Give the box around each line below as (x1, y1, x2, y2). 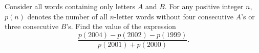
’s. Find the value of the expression (66, 21, 176, 32)
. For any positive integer (164, 1, 244, 11)
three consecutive (5, 21, 59, 32)
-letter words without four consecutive (114, 11, 233, 21)
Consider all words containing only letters (5, 1, 136, 11)
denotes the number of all (27, 11, 108, 21)
